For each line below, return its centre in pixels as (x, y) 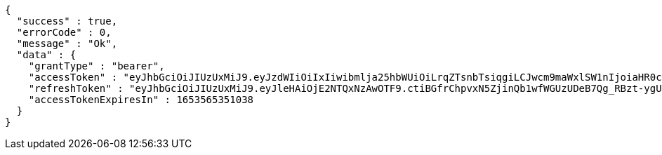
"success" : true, (67, 21)
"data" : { (46, 55)
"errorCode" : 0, (64, 32)
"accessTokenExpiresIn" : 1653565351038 (141, 100)
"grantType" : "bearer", (97, 66)
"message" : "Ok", (67, 43)
